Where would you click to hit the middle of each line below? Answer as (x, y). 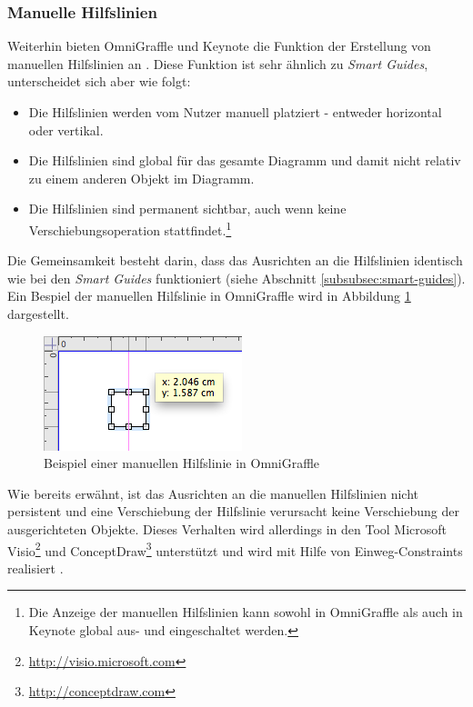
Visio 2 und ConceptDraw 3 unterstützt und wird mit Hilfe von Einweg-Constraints (235, 549)
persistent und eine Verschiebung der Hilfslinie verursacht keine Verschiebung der (233, 511)
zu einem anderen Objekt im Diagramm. (141, 178)
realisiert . (35, 568)
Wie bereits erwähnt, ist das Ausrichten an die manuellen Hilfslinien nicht (213, 493)
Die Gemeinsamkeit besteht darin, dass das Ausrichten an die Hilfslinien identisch (235, 260)
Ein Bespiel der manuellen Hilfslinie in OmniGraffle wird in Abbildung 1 (209, 296)
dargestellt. (38, 314)
